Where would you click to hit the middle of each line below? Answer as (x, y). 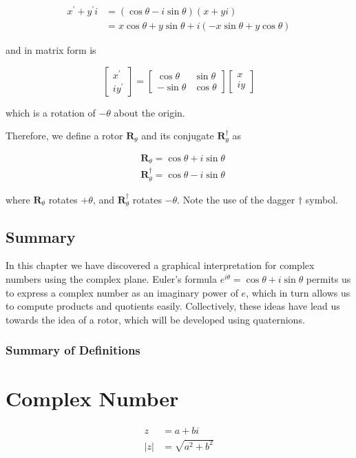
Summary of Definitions (73, 350)
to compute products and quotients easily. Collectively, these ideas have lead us (173, 306)
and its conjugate (178, 136)
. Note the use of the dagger (236, 199)
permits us (328, 279)
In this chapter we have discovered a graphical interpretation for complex (160, 265)
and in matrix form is (51, 50)
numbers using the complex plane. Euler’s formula (112, 279)
